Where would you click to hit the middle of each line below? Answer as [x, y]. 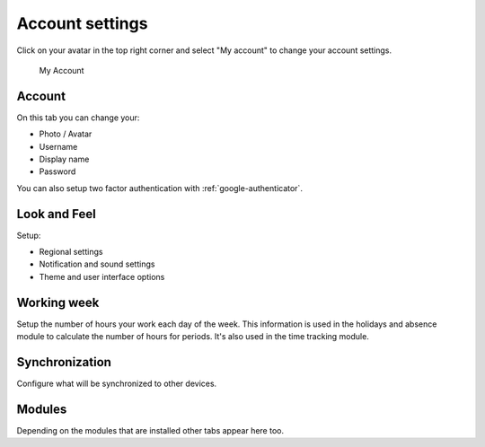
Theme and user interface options [102, 276]
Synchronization [64, 362]
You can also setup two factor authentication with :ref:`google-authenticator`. [159, 188]
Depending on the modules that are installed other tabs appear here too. [150, 430]
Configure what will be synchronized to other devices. [117, 384]
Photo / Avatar [66, 134]
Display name [64, 159]
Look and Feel [56, 214]
